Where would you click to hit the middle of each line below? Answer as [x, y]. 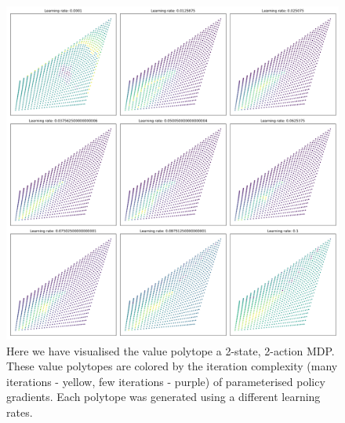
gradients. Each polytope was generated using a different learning [163, 397]
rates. [20, 412]
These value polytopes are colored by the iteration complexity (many [172, 366]
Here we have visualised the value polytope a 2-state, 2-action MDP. [171, 350]
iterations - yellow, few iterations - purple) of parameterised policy [166, 381]
